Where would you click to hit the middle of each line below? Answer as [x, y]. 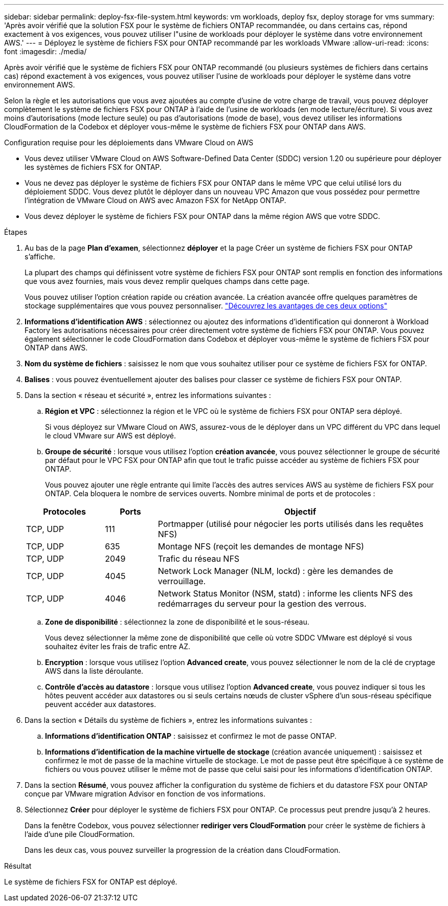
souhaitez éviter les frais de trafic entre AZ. [118, 646]
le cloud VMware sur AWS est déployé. [110, 436]
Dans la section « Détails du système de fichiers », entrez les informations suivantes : [168, 720]
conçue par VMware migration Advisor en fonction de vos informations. [145, 794]
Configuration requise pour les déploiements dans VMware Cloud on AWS [129, 142]
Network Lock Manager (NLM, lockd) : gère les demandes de [275, 571]
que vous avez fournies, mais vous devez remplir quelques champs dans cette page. [167, 281]
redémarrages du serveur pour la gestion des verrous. [262, 604]
